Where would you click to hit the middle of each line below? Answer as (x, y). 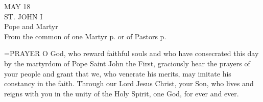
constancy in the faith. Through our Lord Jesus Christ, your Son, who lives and (129, 83)
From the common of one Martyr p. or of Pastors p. (85, 36)
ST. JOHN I (23, 16)
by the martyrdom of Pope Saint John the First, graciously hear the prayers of (127, 63)
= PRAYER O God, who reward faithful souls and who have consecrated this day (131, 53)
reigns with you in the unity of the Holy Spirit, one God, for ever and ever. (122, 93)
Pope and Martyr (31, 26)
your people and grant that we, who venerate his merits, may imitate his (118, 73)
